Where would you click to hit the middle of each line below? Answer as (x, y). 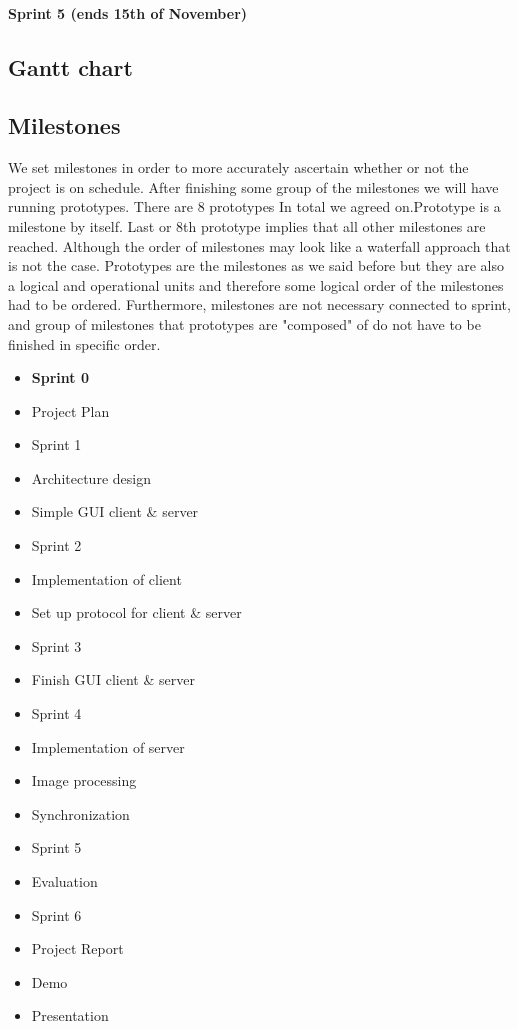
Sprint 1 (56, 444)
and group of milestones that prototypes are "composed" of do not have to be (244, 323)
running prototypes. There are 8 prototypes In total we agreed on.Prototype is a (254, 206)
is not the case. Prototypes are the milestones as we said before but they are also (256, 265)
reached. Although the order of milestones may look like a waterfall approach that (259, 245)
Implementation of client (106, 578)
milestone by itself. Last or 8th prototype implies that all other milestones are (247, 225)
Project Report (77, 948)
